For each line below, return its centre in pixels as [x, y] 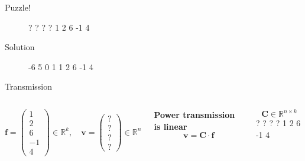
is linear [171, 126]
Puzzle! [18, 7]
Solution [20, 47]
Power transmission [194, 114]
